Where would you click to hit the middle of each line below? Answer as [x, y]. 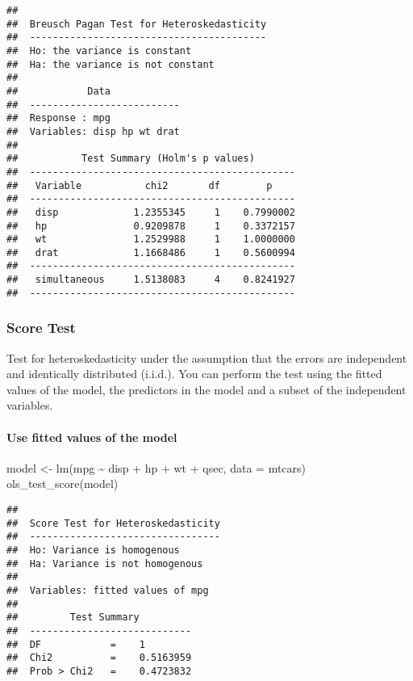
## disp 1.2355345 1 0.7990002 [151, 212]
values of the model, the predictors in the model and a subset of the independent [206, 389]
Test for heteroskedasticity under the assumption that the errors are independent [207, 357]
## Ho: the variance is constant [99, 50]
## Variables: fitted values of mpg [108, 590]
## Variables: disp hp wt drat [93, 131]
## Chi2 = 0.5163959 [99, 658]
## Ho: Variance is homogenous [93, 550]
